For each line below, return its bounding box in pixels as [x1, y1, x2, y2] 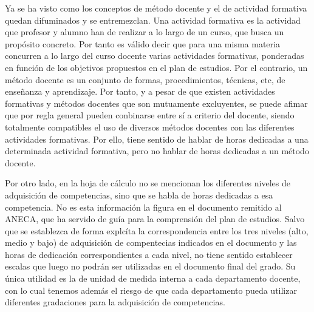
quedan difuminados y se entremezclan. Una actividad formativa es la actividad [5, 13, 301, 26]
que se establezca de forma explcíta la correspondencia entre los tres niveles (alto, [5, 224, 309, 237]
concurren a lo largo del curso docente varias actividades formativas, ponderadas [5, 49, 304, 62]
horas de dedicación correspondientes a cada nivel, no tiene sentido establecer [5, 248, 293, 260]
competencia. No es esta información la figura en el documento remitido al [5, 200, 282, 213]
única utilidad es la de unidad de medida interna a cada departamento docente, [5, 272, 301, 285]
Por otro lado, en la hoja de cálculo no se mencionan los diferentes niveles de [5, 177, 290, 189]
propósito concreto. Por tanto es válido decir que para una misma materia [5, 37, 280, 50]
